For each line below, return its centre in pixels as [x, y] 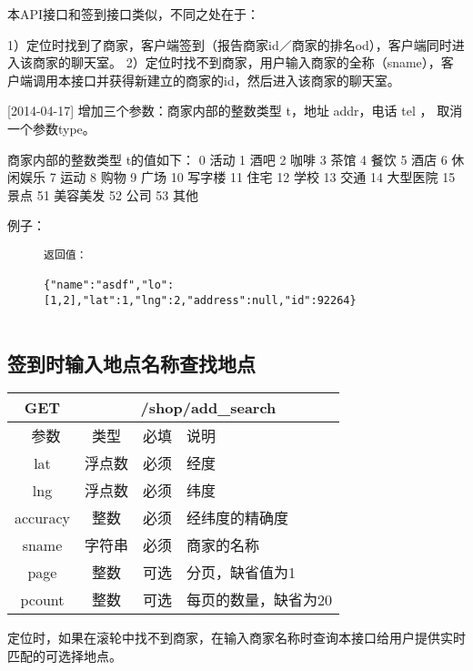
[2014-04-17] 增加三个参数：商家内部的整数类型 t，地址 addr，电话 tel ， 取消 [235, 111]
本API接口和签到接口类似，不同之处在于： [134, 14]
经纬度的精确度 [237, 518]
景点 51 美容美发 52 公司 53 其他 [103, 194]
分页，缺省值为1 [241, 573]
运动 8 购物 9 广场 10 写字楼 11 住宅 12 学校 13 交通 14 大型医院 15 [258, 177]
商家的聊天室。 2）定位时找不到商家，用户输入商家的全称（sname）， [236, 62]
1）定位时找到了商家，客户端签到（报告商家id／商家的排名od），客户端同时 [230, 44]
